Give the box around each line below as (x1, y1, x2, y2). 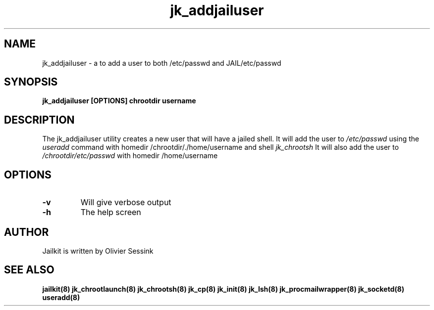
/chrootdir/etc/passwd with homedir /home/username (42, 151, 218, 160)
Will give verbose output (80, 197, 171, 208)
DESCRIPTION (4, 113, 75, 126)
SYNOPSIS (4, 76, 58, 89)
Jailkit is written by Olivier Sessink (42, 246, 154, 255)
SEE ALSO (4, 264, 54, 276)
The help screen (80, 207, 141, 218)
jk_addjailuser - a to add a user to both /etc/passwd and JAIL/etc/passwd (42, 58, 281, 67)
